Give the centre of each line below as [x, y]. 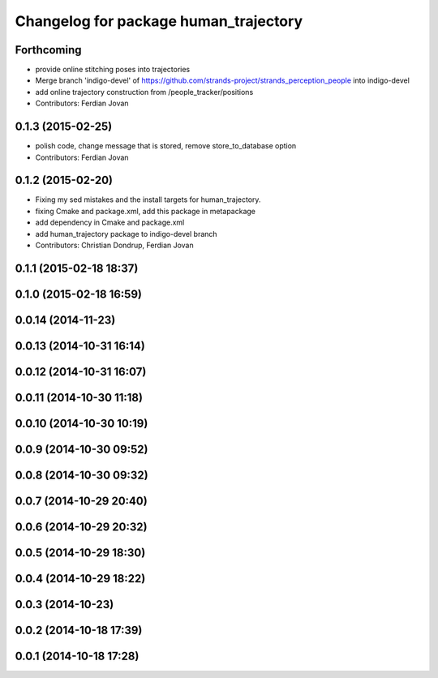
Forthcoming [48, 50]
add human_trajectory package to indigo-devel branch [127, 234]
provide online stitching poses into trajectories [113, 70]
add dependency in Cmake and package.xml [110, 222]
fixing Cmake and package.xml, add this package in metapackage [145, 211]
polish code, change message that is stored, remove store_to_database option [166, 146]
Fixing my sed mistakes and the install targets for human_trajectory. [148, 200]
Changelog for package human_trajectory [159, 21]
